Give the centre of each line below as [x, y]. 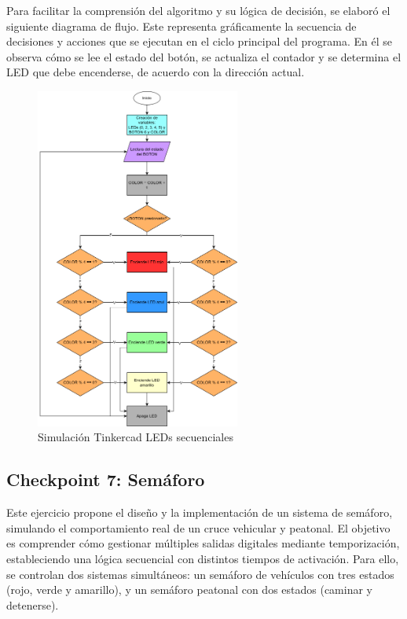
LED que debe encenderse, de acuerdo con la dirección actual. [156, 72]
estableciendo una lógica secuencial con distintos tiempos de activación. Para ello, [203, 558]
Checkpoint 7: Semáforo [106, 479]
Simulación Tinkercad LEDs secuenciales [136, 437]
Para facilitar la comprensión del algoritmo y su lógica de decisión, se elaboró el [198, 10]
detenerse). [33, 604]
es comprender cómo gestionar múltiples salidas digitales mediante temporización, [203, 543]
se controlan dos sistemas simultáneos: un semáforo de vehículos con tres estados [200, 574]
